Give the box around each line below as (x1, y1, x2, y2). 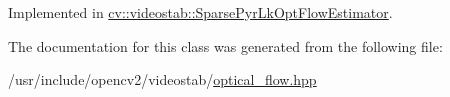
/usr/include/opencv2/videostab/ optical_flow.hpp (8, 69, 317, 90)
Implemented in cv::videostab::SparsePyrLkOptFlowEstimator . (8, 2, 393, 22)
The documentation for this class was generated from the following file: (8, 35, 443, 56)
